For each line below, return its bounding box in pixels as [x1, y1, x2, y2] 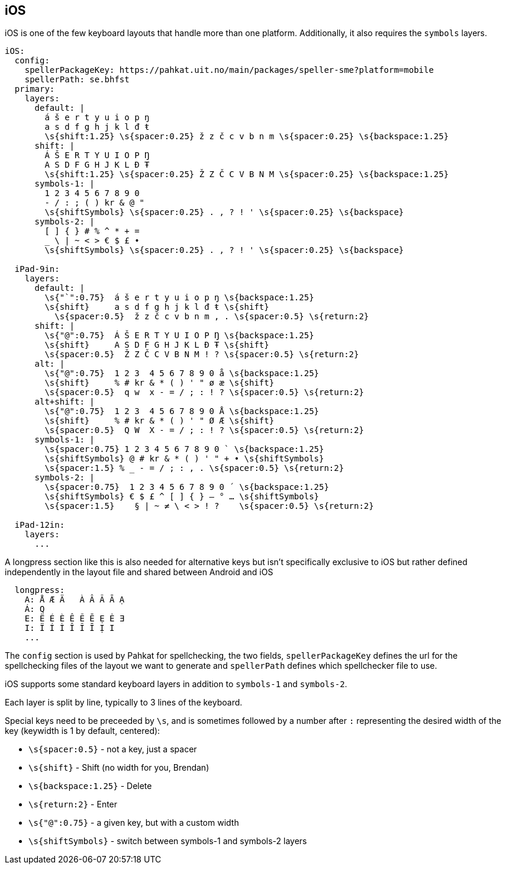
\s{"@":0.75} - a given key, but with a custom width [28, 817, 239, 828]
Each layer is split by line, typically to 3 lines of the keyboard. [5, 697, 243, 708]
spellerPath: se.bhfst [24, 75, 130, 85]
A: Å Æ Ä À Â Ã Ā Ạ [24, 595, 125, 605]
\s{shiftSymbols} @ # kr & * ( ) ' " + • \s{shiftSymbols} [44, 454, 324, 464]
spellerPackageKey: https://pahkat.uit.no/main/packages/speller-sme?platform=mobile [24, 65, 434, 75]
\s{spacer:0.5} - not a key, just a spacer [28, 744, 197, 755]
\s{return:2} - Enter [28, 799, 118, 810]
